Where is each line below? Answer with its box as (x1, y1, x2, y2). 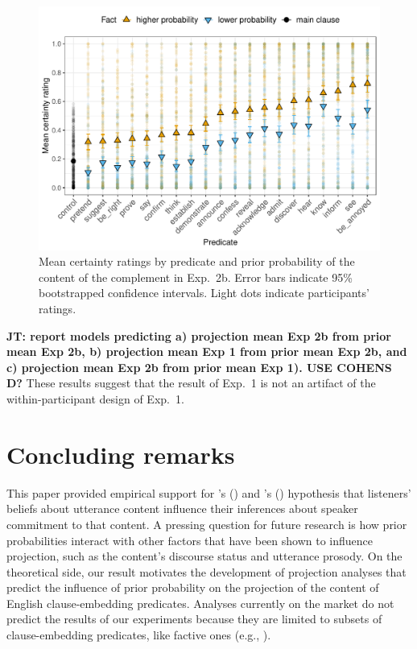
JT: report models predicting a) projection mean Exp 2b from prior (6, 327, 391, 344)
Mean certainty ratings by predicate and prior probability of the (39, 253, 355, 270)
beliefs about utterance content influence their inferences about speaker (6, 500, 358, 517)
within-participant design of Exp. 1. (6, 391, 184, 407)
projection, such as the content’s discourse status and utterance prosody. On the (6, 548, 403, 564)
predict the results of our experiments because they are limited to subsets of (6, 610, 382, 627)
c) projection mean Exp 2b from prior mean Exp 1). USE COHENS (6, 358, 392, 375)
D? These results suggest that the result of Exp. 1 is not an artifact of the (6, 374, 376, 391)
